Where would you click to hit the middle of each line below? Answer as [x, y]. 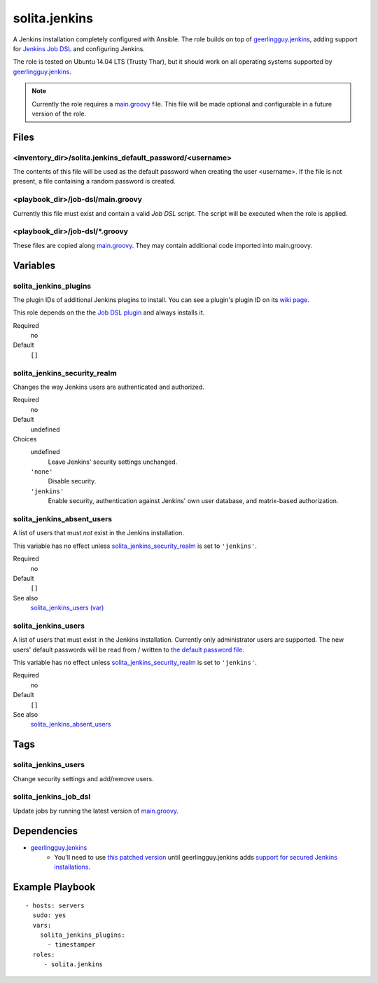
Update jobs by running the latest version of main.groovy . [96, 811]
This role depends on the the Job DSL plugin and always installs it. [109, 312]
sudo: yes [49, 915]
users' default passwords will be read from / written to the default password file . [129, 649]
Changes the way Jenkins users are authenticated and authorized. [108, 387]
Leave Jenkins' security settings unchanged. [113, 462]
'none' [42, 472]
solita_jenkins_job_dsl [52, 797]
